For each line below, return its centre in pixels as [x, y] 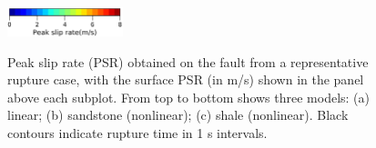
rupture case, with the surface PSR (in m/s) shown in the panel [186, 79]
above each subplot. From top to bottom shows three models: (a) [189, 97]
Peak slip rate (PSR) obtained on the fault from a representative [188, 61]
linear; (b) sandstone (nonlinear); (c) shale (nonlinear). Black [178, 115]
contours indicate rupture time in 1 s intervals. [137, 133]
